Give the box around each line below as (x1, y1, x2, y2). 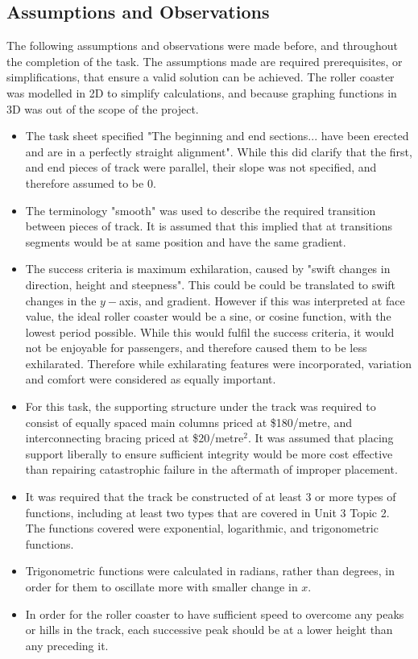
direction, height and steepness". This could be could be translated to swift (25, 276, 396, 292)
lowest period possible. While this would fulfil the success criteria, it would (25, 323, 395, 340)
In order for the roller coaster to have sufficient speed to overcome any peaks (25, 605, 404, 622)
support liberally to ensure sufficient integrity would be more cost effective (25, 445, 393, 462)
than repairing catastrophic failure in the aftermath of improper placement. (25, 461, 398, 478)
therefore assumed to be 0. (25, 174, 156, 191)
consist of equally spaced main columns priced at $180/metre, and (25, 413, 352, 430)
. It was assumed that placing (247, 429, 394, 446)
